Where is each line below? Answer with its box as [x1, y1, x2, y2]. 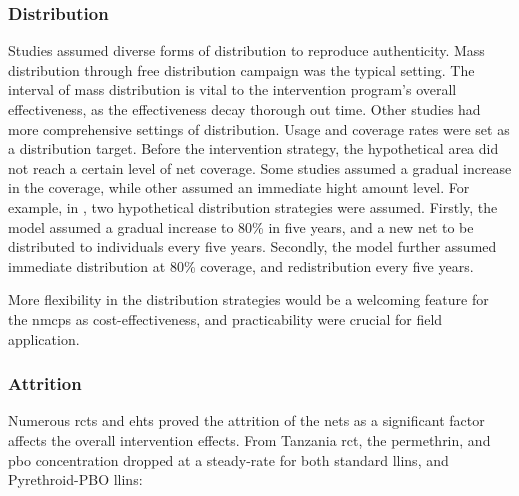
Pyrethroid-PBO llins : [8, 469, 143, 490]
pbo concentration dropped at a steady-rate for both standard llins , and [8, 449, 449, 470]
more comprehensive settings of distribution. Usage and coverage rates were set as [8, 118, 510, 139]
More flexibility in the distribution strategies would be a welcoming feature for [8, 289, 489, 310]
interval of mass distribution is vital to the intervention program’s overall [8, 79, 457, 100]
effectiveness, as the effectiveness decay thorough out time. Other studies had [8, 99, 481, 119]
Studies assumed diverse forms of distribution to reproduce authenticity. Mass [8, 40, 485, 61]
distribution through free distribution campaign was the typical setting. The [8, 59, 475, 80]
